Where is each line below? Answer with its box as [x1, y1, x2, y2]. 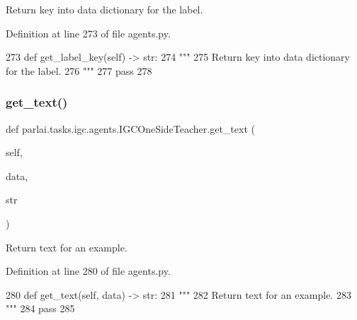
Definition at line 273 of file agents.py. [6, 25, 171, 40]
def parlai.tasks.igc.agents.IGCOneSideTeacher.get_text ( [6, 121, 255, 136]
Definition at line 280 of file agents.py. [6, 263, 171, 278]
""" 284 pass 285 [6, 301, 75, 316]
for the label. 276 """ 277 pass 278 [6, 63, 152, 78]
